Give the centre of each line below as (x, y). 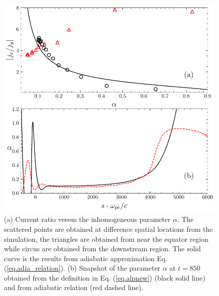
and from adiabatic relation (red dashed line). (74, 287)
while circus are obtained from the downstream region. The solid (103, 248)
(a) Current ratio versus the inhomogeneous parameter (87, 219)
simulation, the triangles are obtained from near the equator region (106, 239)
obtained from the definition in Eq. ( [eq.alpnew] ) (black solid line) (105, 277)
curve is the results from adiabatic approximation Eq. (86, 258)
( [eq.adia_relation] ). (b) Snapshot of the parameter (82, 268)
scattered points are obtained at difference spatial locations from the (109, 229)
